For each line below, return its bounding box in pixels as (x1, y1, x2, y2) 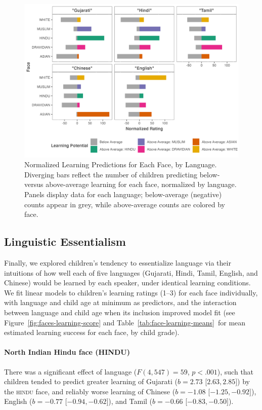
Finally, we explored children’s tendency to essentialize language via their (4, 257, 231, 268)
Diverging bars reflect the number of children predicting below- (24, 169, 220, 179)
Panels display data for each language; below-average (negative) (24, 189, 222, 200)
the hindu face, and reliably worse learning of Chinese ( (4, 386, 176, 396)
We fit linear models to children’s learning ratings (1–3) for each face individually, (4, 287, 258, 297)
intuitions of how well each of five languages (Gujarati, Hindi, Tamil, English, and (4, 267, 258, 278)
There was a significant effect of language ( (4, 366, 137, 377)
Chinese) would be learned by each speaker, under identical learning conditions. (4, 277, 251, 288)
